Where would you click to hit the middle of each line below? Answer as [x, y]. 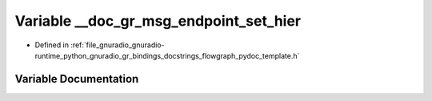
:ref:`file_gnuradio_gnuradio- [118, 45]
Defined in [52, 45]
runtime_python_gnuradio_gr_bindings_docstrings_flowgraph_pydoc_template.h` [167, 55]
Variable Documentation [77, 79]
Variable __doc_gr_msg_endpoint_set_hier [158, 21]
